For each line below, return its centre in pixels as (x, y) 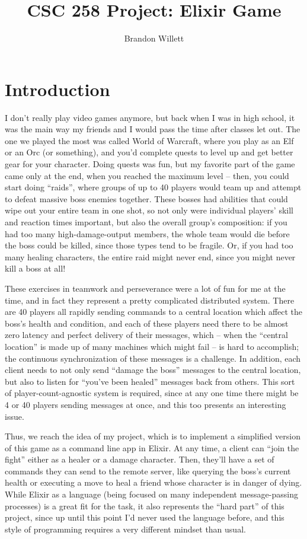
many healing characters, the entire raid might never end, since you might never (150, 256)
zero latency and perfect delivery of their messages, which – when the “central (146, 335)
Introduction (57, 89)
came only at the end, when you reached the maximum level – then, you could (147, 175)
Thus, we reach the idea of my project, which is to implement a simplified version (153, 436)
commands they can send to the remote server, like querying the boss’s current (148, 471)
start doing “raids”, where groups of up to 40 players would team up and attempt (153, 187)
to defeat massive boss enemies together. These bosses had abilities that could (146, 198)
